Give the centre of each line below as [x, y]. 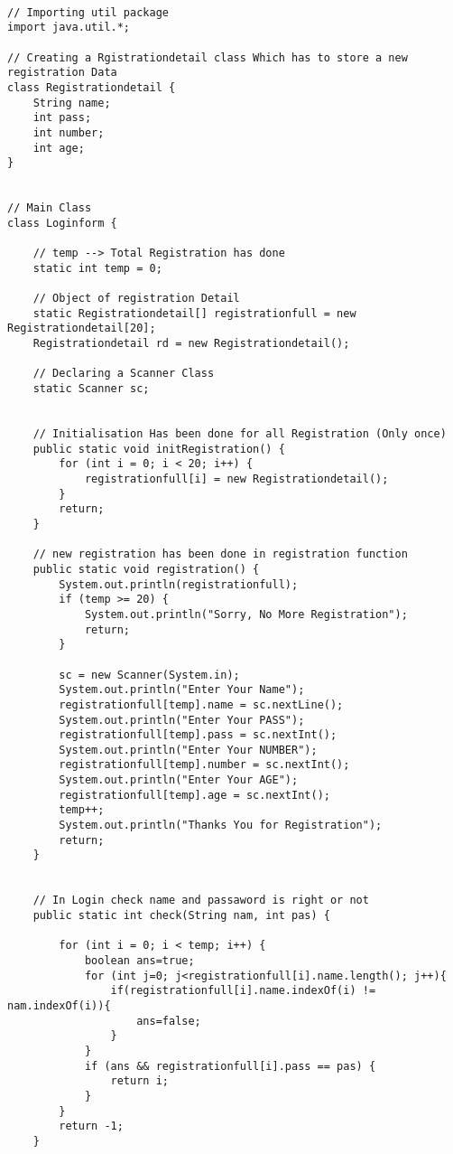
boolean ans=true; [139, 961]
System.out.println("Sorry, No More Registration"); [246, 614]
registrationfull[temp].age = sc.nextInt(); [194, 795]
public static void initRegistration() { [159, 449]
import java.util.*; [69, 28]
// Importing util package [88, 12]
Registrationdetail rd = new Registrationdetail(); [191, 344]
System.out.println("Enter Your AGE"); [179, 780]
